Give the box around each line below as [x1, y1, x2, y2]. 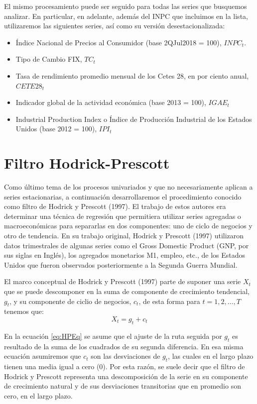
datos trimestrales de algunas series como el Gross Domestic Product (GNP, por [4, 240, 249, 250]
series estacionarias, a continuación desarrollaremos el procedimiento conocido [4, 191, 242, 202]
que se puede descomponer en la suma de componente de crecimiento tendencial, [4, 286, 250, 296]
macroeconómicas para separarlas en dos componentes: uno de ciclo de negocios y [4, 220, 253, 231]
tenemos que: [4, 306, 44, 316]
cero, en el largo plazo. [4, 390, 73, 401]
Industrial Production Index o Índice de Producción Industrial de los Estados [15, 113, 252, 124]
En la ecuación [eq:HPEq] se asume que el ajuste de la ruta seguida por [4, 330, 222, 341]
